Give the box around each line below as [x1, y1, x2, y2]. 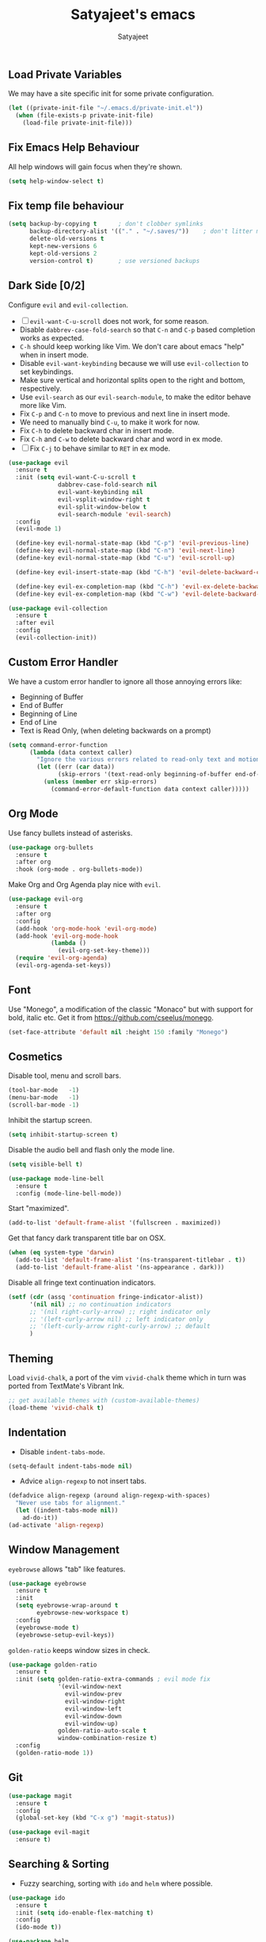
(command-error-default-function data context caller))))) [50, 785, 249, 793]
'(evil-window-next [58, 1683, 123, 1691]
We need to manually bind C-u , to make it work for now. [19, 417, 200, 427]
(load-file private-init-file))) [22, 119, 133, 128]
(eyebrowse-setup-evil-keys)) [15, 1631, 115, 1639]
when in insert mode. [19, 350, 89, 360]
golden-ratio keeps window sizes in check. [8, 1645, 150, 1655]
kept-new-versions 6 [28, 242, 97, 250]
